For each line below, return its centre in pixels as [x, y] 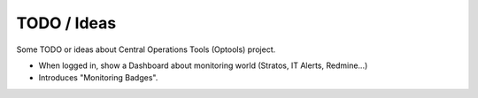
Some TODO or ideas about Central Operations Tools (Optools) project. [146, 49]
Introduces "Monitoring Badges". [98, 78]
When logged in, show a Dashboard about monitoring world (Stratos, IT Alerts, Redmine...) [203, 65]
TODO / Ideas [66, 23]
